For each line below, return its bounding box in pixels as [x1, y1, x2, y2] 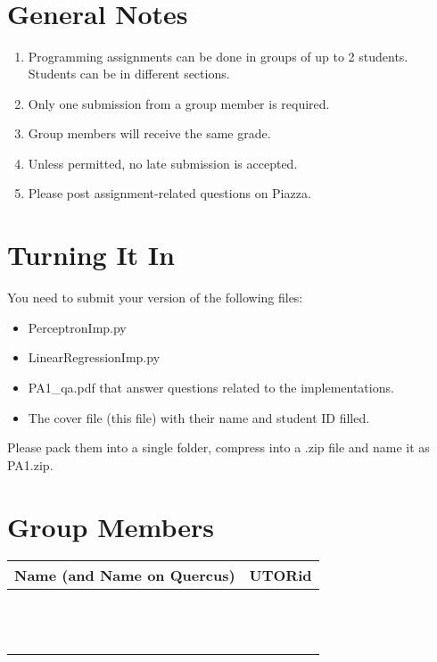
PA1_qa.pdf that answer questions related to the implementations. [28, 377, 394, 396]
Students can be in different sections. [28, 64, 230, 83]
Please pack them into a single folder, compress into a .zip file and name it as [7, 438, 430, 457]
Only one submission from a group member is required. [28, 94, 330, 112]
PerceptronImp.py [28, 318, 127, 336]
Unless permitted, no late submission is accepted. [28, 153, 298, 172]
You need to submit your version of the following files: [7, 288, 303, 307]
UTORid [249, 565, 312, 586]
